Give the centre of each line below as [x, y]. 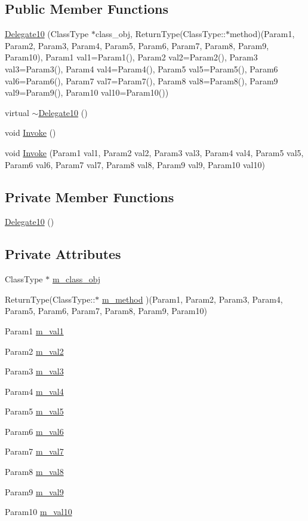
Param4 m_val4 [34, 391]
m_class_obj [76, 279]
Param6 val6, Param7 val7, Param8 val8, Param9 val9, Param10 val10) [135, 164]
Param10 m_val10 [38, 512]
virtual [17, 112]
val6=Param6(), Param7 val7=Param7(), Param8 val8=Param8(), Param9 [141, 80]
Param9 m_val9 [34, 491]
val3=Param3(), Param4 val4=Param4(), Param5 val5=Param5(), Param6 [141, 68]
